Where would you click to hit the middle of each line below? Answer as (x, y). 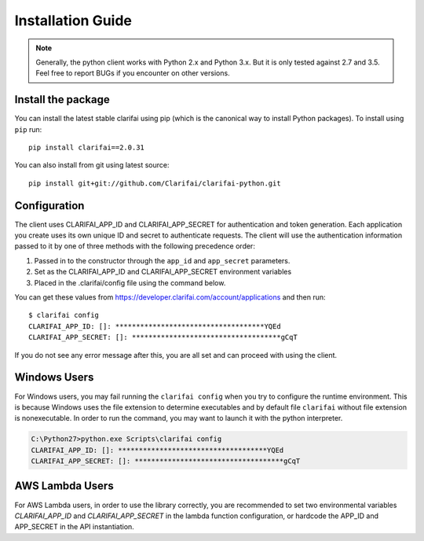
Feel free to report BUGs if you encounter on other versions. (133, 73)
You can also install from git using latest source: (92, 165)
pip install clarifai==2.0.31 (87, 148)
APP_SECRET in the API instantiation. (75, 527)
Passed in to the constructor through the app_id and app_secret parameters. (162, 260)
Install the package (62, 99)
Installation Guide (73, 20)
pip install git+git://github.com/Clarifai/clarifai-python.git (155, 183)
